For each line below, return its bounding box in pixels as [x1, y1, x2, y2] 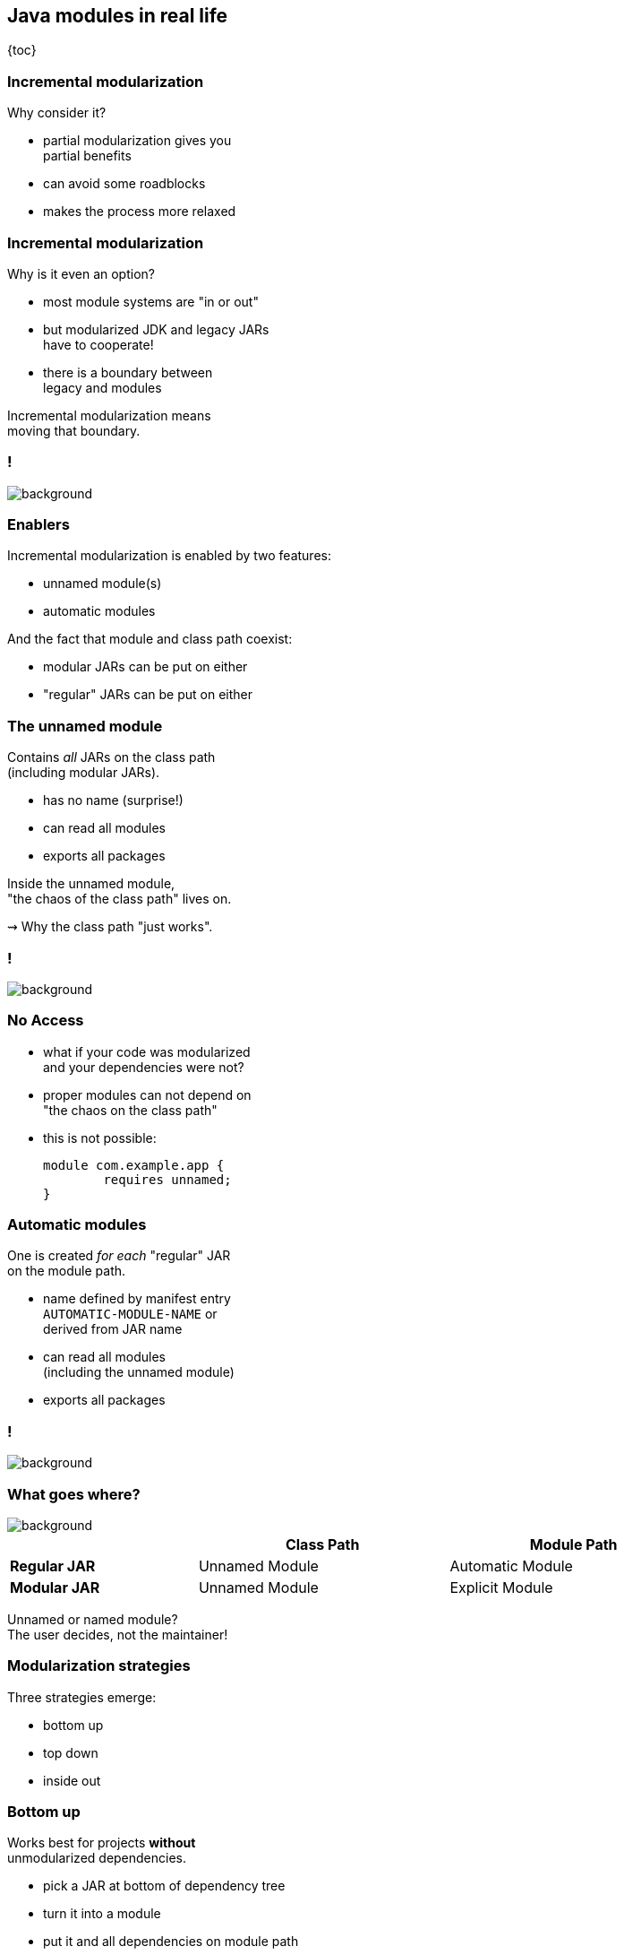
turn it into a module [43, 1906, 161, 1922]
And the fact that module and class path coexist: [7, 631, 293, 647]
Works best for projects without [7, 1835, 196, 1851]
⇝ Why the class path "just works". [7, 919, 213, 935]
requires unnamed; [103, 1172, 232, 1187]
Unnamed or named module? [7, 1611, 178, 1627]
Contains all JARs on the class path [7, 749, 216, 766]
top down [43, 1744, 98, 1760]
